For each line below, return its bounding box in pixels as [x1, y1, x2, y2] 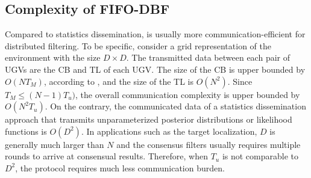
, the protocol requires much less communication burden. [15, 161, 225, 174]
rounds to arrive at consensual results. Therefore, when [5, 150, 209, 162]
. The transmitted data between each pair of [126, 51, 290, 64]
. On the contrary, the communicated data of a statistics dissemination [45, 100, 306, 112]
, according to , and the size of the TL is [43, 75, 193, 87]
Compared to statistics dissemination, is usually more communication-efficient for [5, 28, 306, 40]
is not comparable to [222, 150, 299, 162]
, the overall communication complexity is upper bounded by [75, 88, 300, 100]
